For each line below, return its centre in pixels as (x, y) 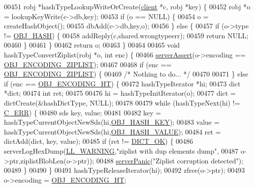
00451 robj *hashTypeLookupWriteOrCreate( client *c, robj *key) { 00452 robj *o (127, 6)
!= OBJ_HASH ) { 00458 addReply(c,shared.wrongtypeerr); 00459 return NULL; (126, 35)
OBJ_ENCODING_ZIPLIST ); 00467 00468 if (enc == (88, 64)
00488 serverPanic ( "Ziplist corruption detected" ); (170, 160)
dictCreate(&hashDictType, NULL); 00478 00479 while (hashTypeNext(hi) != (122, 102)
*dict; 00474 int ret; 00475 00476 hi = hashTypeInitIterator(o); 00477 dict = (120, 93)
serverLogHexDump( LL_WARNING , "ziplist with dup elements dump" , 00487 (121, 150)
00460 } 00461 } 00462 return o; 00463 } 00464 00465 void (92, 45)
